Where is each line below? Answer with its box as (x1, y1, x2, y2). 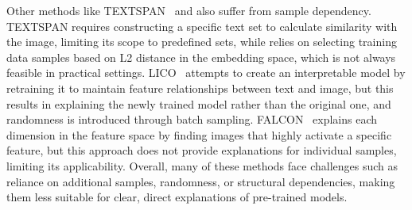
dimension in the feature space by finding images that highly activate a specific (6, 126, 392, 143)
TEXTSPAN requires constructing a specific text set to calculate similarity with (6, 17, 398, 34)
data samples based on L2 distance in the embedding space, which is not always (6, 48, 396, 65)
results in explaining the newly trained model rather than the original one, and (6, 95, 391, 112)
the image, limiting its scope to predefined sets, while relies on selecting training (6, 33, 397, 50)
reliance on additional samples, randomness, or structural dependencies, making (6, 173, 395, 189)
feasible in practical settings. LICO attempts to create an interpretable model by (6, 64, 406, 81)
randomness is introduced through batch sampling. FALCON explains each (6, 111, 378, 128)
